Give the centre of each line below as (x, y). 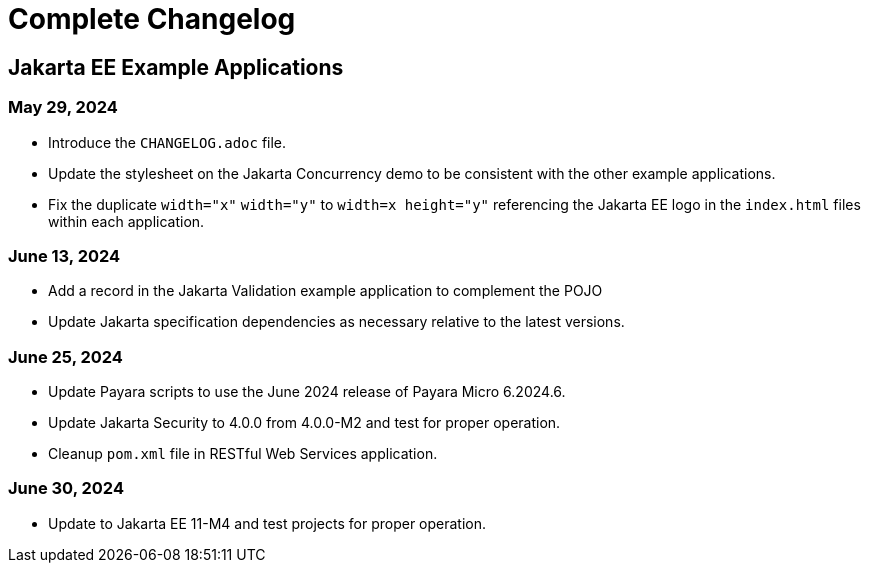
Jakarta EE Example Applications (176, 67)
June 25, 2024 (65, 356)
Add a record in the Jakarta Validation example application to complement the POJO (325, 291)
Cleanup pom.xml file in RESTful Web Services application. (243, 454)
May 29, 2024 (63, 107)
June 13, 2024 (64, 255)
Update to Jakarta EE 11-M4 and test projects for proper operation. (267, 523)
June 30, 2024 (66, 488)
